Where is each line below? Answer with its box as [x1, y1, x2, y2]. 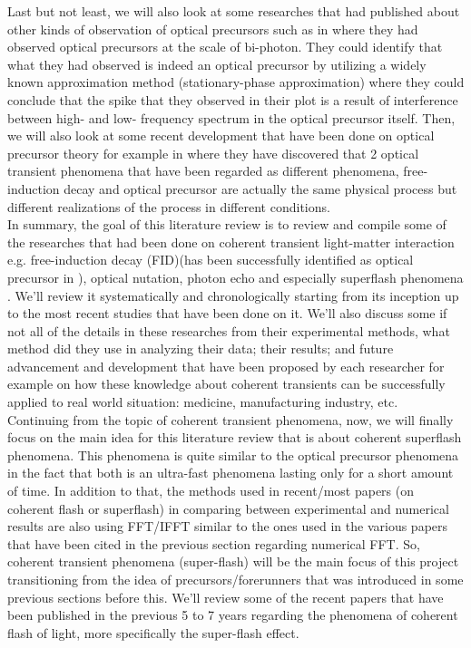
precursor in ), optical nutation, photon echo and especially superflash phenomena [7, 267, 464, 286]
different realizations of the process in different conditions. [7, 197, 330, 216]
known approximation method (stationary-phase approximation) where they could [7, 73, 465, 92]
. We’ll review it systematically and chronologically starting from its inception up [7, 285, 459, 305]
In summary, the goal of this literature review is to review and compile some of [7, 215, 446, 234]
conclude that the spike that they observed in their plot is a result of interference [7, 90, 458, 109]
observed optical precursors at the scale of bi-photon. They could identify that [7, 37, 443, 56]
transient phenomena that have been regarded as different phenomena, [7, 161, 399, 180]
